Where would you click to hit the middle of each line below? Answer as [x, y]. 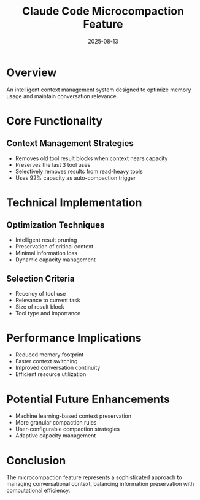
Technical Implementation [74, 202]
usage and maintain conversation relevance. [62, 96]
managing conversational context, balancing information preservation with [100, 484]
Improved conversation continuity [58, 368]
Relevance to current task [48, 300]
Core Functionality [55, 121]
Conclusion [36, 460]
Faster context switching [46, 361]
